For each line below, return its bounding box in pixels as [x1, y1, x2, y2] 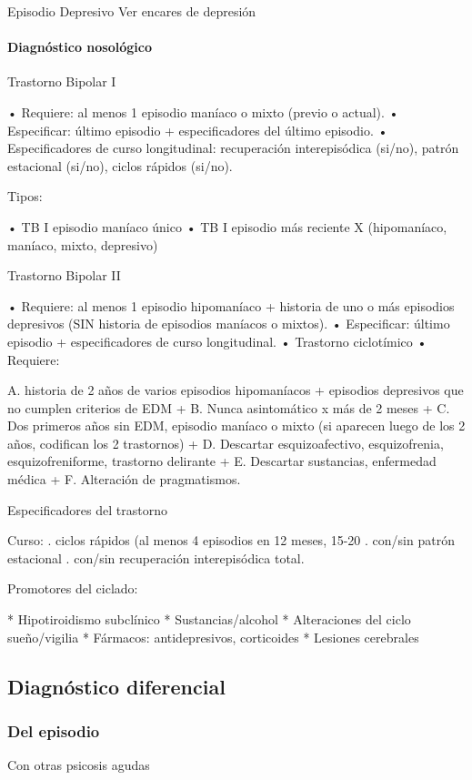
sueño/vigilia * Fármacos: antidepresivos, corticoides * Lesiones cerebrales [7, 627, 419, 646]
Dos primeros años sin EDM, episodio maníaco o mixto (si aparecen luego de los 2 [7, 416, 466, 435]
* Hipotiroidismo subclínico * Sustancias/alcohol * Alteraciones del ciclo [7, 610, 411, 629]
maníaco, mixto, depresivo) [7, 235, 158, 254]
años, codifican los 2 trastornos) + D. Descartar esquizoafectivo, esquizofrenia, [7, 433, 444, 452]
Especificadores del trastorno [7, 500, 167, 519]
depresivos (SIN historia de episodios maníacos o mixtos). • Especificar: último [7, 314, 450, 333]
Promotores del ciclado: [7, 579, 138, 598]
